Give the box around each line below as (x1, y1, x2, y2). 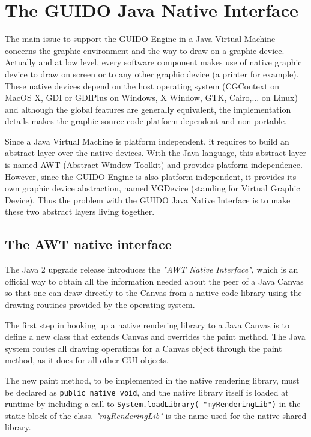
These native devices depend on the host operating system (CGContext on (5, 79, 280, 92)
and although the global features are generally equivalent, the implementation (5, 103, 291, 115)
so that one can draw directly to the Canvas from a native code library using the (5, 286, 302, 299)
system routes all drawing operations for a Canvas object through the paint (5, 342, 282, 354)
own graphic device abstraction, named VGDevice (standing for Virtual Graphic (5, 182, 300, 194)
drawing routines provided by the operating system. (5, 298, 195, 311)
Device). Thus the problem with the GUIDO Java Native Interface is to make (5, 193, 291, 206)
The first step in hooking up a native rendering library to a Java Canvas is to (5, 318, 289, 331)
